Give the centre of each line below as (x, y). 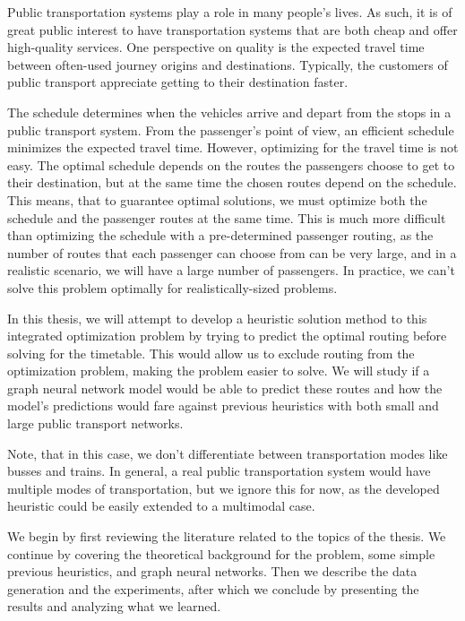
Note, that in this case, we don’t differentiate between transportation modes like (228, 453)
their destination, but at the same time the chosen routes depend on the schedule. (232, 182)
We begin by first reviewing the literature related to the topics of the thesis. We (227, 536)
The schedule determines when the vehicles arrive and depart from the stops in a (229, 112)
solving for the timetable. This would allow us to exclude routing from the (211, 353)
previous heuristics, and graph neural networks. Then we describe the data (212, 571)
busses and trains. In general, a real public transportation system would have (219, 471)
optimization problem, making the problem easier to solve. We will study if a (219, 371)
